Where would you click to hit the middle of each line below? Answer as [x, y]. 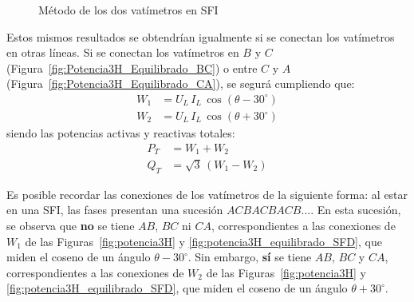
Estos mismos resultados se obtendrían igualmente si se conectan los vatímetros [201, 36]
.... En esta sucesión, [351, 210]
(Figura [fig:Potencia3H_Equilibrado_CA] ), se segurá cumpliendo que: [181, 83]
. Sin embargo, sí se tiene [250, 257]
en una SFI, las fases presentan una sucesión [115, 210]
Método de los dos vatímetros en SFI [128, 10]
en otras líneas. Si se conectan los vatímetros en [123, 52]
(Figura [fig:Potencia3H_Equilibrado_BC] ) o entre [132, 68]
